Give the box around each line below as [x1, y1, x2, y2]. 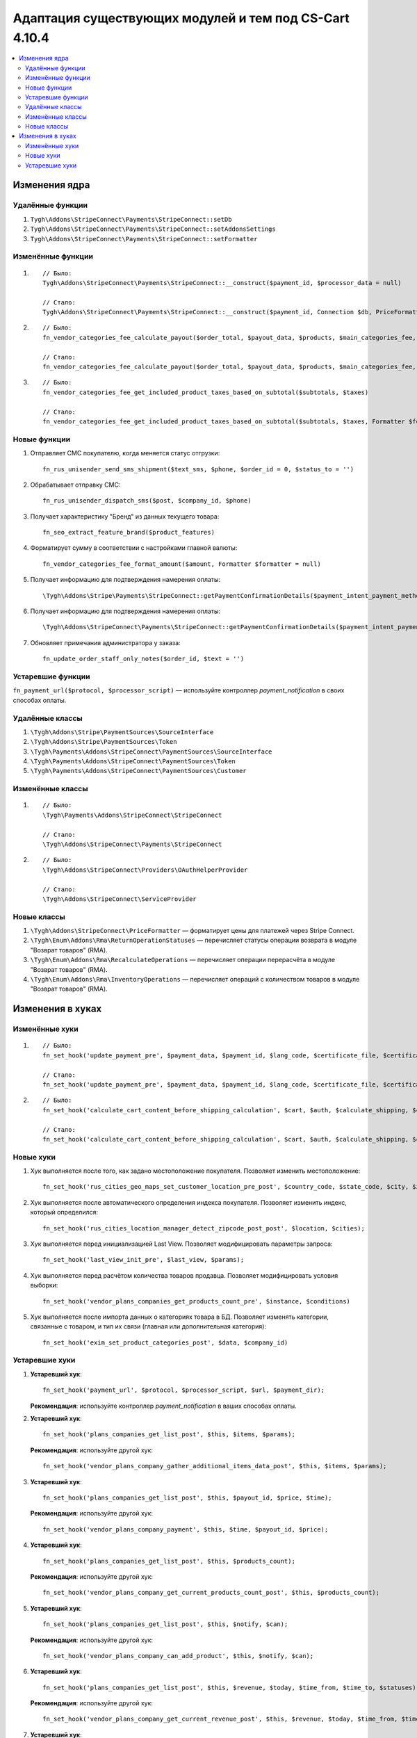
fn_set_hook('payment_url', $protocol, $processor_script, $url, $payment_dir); [42, 1386, 325, 1394]
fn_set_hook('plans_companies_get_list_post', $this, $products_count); [42, 1557, 295, 1565]
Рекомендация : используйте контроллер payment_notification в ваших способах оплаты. [30, 1402, 297, 1410]
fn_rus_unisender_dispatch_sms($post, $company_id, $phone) [42, 497, 252, 505]
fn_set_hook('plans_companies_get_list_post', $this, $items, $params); [42, 1431, 295, 1438]
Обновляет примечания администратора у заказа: [30, 638, 181, 647]
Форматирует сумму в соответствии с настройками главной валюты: [30, 544, 238, 552]
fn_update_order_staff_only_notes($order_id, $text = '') [42, 655, 245, 663]
